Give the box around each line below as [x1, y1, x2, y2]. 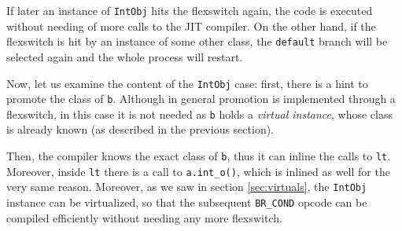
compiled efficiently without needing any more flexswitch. [6, 209, 282, 225]
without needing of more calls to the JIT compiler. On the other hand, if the [6, 17, 376, 34]
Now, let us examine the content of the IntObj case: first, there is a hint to [6, 75, 368, 91]
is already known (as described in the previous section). [6, 121, 275, 137]
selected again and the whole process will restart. [6, 48, 243, 64]
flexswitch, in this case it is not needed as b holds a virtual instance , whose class [6, 105, 393, 122]
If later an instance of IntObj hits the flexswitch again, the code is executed [6, 2, 373, 18]
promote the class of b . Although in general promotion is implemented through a [6, 90, 396, 107]
